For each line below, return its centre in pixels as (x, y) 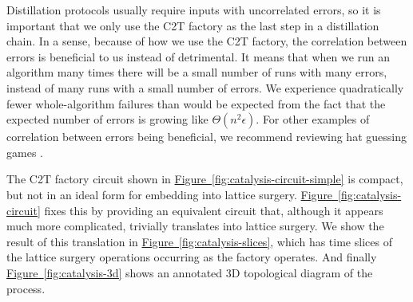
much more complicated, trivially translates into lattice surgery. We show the (195, 226)
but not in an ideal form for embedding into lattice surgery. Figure (170, 194)
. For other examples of (313, 119)
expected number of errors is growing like (107, 119)
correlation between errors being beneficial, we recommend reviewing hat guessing (206, 137)
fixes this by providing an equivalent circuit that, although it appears (214, 210)
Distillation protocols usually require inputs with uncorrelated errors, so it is (194, 10)
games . (25, 152)
